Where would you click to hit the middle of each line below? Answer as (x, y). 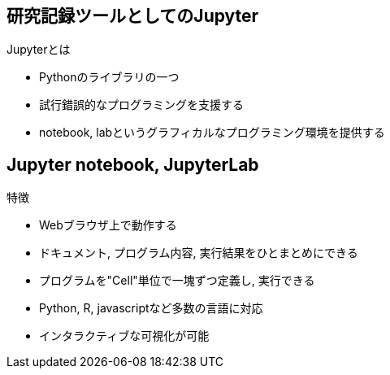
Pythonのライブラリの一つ (109, 77)
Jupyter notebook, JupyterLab (133, 164)
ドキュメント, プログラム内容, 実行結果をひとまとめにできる (199, 253)
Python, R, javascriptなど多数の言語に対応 (151, 308)
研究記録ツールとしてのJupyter (133, 16)
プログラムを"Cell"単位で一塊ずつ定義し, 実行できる (177, 281)
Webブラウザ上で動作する (108, 225)
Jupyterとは (39, 50)
